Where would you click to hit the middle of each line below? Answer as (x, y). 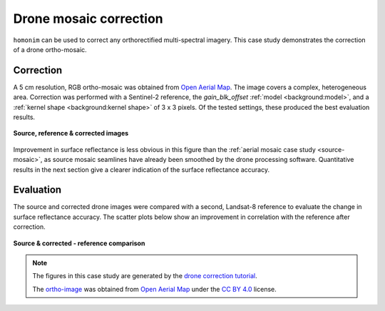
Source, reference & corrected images (71, 133)
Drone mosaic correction (88, 19)
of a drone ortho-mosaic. (50, 49)
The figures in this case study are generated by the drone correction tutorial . (145, 276)
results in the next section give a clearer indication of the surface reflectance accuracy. (142, 169)
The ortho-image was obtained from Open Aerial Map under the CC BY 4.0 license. (155, 289)
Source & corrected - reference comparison (79, 243)
